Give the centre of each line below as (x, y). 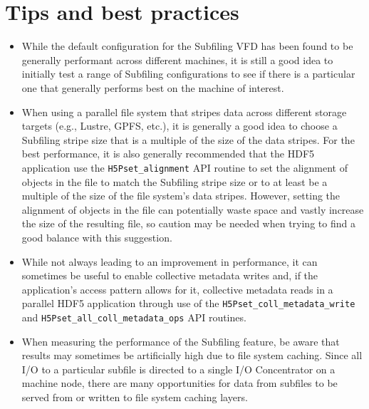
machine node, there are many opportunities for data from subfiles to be (180, 383)
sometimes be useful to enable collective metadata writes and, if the (170, 275)
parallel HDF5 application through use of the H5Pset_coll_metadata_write (188, 303)
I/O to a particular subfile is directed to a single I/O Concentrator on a (178, 369)
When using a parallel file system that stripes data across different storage (184, 112)
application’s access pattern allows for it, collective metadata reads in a (177, 289)
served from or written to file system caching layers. (135, 397)
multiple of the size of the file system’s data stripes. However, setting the (181, 196)
